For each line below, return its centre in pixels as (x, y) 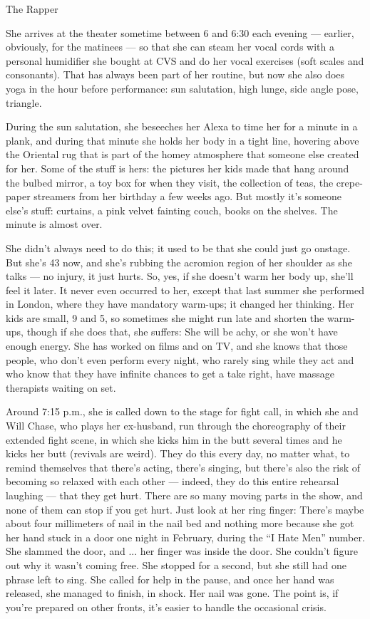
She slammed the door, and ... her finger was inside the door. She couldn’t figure (182, 551)
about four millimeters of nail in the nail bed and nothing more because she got (180, 523)
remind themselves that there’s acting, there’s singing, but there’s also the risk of (183, 467)
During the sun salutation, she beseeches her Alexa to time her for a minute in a (182, 126)
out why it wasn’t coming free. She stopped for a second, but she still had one (176, 565)
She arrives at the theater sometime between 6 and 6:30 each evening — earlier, (180, 32)
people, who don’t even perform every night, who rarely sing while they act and (180, 359)
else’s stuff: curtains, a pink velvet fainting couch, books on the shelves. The (172, 210)
